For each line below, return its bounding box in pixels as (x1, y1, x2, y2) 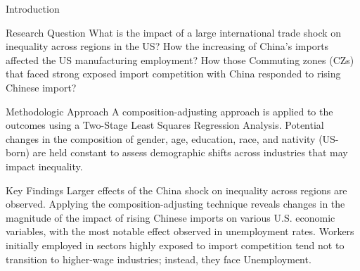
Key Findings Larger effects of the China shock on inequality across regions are (6, 182, 347, 197)
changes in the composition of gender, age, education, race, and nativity (6, 131, 316, 146)
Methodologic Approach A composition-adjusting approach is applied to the (6, 103, 333, 118)
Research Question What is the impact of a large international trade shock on (6, 25, 342, 39)
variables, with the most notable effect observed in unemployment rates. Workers (6, 224, 354, 239)
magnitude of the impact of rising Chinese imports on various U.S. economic (6, 210, 335, 225)
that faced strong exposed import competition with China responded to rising (6, 66, 341, 81)
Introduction (6, 1, 60, 15)
